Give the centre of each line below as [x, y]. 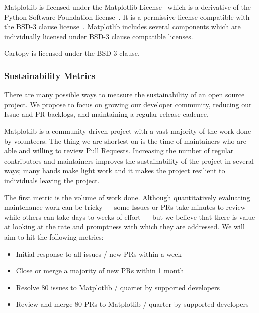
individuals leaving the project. [52, 180]
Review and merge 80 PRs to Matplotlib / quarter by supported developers [132, 304]
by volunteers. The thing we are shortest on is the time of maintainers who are [125, 141]
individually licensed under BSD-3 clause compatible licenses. [99, 36]
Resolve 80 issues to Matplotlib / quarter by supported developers [118, 287]
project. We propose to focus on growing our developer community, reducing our [128, 104]
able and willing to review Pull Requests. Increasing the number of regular [119, 151]
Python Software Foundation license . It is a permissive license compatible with [127, 16]
